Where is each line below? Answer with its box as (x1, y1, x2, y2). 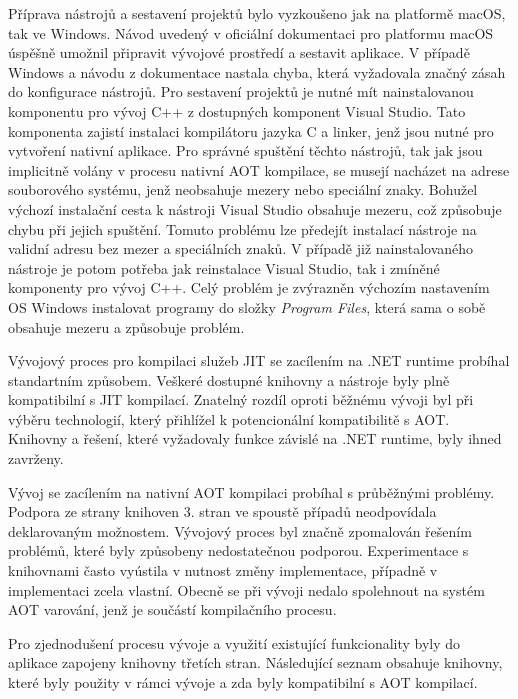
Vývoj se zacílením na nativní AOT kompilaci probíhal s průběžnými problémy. (8, 481, 495, 502)
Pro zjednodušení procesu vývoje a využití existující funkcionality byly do (8, 632, 461, 653)
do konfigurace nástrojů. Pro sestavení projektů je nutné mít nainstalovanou (8, 81, 474, 102)
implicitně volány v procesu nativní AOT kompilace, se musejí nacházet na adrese (8, 159, 510, 180)
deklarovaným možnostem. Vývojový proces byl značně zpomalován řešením (8, 520, 472, 541)
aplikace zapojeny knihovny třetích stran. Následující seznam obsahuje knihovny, (8, 652, 503, 673)
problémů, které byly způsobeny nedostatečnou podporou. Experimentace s (8, 540, 469, 561)
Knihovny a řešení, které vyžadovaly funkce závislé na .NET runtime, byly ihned (8, 428, 502, 449)
